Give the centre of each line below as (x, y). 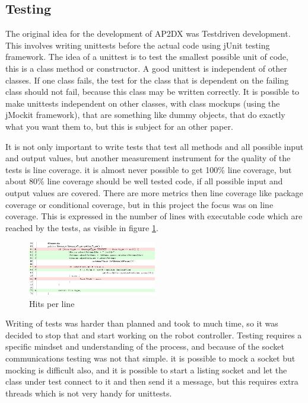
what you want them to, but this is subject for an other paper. (119, 126)
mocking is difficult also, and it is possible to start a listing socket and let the (146, 370)
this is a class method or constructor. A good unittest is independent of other (146, 68)
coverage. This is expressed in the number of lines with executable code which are (154, 216)
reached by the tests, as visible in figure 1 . (82, 227)
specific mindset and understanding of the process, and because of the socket (145, 346)
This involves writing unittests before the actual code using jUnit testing (138, 45)
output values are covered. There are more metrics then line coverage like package (154, 192)
